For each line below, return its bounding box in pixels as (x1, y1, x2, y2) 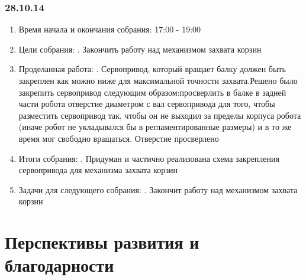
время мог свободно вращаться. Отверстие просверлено (18, 132, 219, 144)
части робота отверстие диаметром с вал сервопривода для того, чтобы (18, 97, 275, 110)
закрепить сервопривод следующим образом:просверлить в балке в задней (18, 86, 286, 98)
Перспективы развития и (5, 230, 199, 254)
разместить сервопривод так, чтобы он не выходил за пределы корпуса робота (18, 109, 301, 121)
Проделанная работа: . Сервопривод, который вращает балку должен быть (18, 63, 286, 75)
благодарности (5, 253, 114, 277)
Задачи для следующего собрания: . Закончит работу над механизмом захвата (18, 183, 298, 196)
